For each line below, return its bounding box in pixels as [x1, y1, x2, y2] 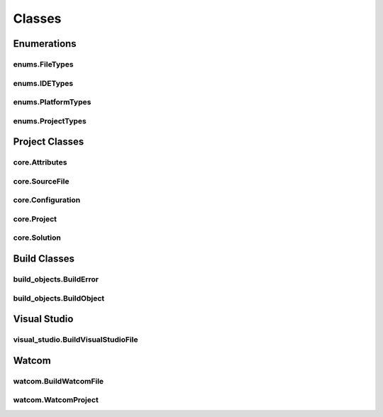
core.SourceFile [13, 176, 70, 186]
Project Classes [13, 135, 84, 148]
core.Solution [13, 233, 62, 243]
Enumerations [13, 38, 77, 50]
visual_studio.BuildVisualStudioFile [13, 335, 138, 345]
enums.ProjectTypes [13, 116, 87, 126]
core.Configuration [13, 195, 81, 205]
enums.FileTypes [13, 59, 74, 69]
